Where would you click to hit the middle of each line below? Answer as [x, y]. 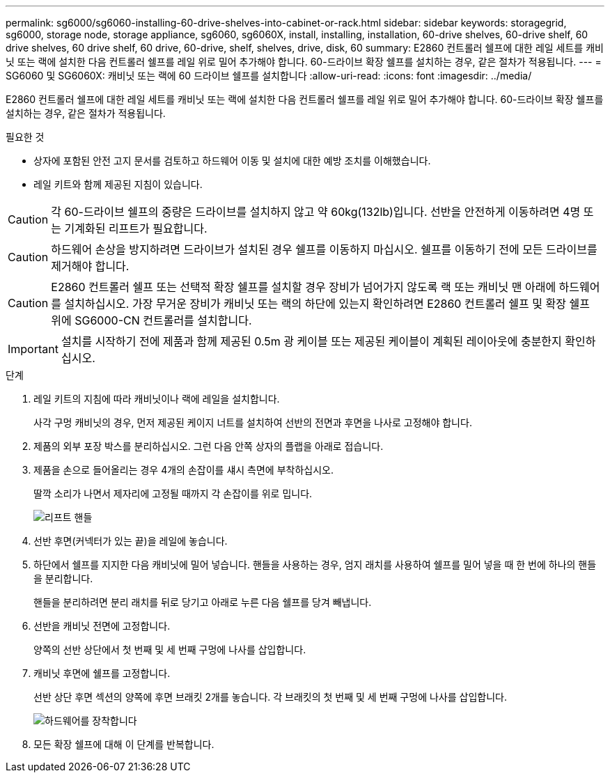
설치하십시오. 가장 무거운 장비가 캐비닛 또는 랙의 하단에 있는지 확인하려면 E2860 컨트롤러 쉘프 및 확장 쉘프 [327, 304]
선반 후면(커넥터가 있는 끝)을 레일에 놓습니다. [131, 541]
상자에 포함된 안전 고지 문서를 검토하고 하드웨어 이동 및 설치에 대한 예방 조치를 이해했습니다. [232, 161]
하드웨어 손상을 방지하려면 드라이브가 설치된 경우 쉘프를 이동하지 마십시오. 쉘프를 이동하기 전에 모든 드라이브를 [324, 249]
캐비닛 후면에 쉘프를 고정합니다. [102, 673]
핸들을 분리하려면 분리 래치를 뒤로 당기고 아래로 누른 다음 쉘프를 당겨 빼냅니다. [203, 602]
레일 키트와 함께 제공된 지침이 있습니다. [118, 184]
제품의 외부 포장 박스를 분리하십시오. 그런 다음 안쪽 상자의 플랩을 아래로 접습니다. [209, 446]
